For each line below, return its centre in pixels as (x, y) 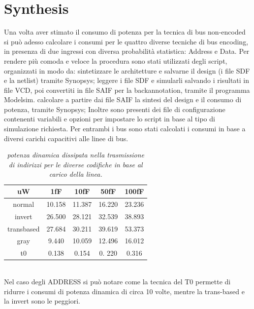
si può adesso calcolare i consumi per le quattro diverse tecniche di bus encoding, (126, 41)
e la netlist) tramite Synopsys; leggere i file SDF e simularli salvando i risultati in (127, 80)
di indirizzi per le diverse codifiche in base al (76, 164)
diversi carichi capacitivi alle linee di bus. (66, 138)
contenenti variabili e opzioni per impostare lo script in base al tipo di (110, 119)
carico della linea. (76, 174)
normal (24, 204)
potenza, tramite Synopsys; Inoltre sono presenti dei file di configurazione (115, 109)
